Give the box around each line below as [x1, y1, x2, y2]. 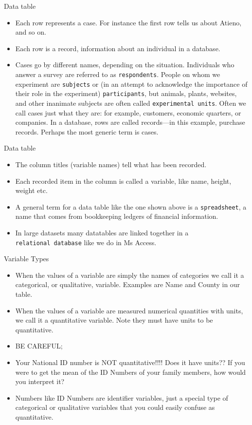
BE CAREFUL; [15, 341, 63, 351]
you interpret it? [15, 376, 65, 386]
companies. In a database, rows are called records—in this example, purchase [15, 117, 245, 127]
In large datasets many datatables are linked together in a [15, 228, 189, 237]
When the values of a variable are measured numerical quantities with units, [15, 305, 243, 315]
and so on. [15, 27, 46, 37]
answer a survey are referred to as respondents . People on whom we [15, 69, 220, 79]
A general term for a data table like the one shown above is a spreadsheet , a [15, 201, 247, 212]
